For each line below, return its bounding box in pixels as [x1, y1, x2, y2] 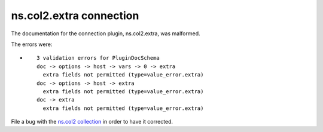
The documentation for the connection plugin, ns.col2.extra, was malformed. [11, 30, 200, 37]
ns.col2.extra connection [11, 9, 139, 22]
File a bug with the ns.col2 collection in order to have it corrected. [11, 118, 173, 125]
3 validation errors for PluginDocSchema [36, 54, 160, 62]
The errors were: [11, 41, 53, 48]
